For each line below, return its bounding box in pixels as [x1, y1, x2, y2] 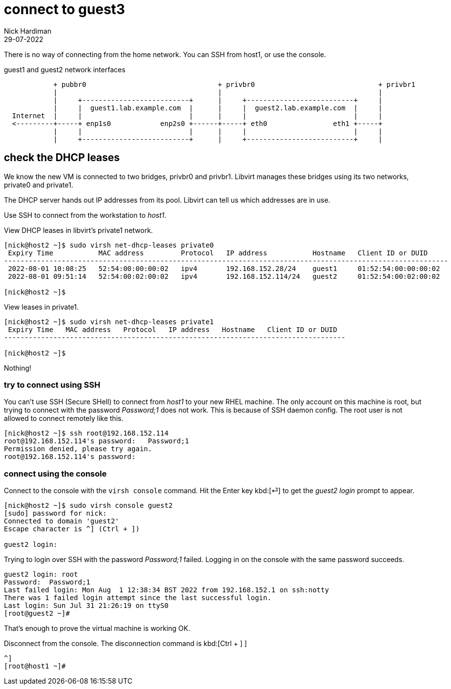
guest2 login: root [4, 570, 78, 579]
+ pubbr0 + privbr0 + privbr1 [53, 80, 415, 88]
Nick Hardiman [4, 26, 52, 35]
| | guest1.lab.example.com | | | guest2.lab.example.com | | [53, 104, 383, 112]
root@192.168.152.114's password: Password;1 [4, 437, 189, 445]
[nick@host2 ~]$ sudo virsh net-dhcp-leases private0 [4, 241, 214, 249]
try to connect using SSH [4, 379, 101, 390]
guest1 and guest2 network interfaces [4, 65, 125, 74]
